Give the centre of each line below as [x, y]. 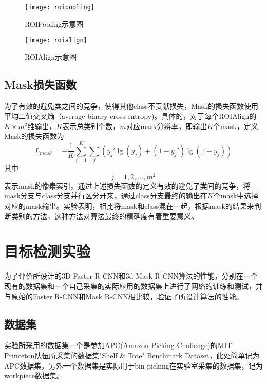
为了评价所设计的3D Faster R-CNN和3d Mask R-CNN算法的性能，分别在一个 [131, 276]
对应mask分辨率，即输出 [167, 126]
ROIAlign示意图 [51, 56]
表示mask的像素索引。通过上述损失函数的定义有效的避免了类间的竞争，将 [127, 185]
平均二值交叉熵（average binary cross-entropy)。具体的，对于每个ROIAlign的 [130, 116]
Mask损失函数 [40, 84]
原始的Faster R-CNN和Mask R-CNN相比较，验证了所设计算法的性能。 [127, 296]
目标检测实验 [47, 251]
